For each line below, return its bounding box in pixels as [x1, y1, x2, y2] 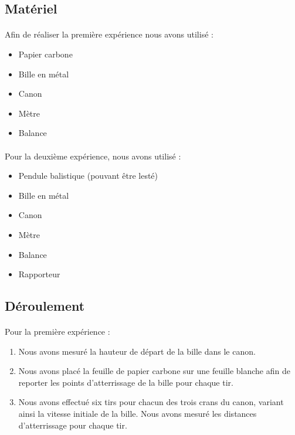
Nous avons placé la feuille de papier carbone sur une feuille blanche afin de [18, 365, 290, 377]
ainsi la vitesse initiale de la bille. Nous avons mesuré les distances [18, 407, 257, 420]
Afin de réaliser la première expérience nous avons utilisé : [5, 28, 213, 40]
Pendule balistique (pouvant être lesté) [18, 169, 158, 182]
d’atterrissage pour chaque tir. [18, 419, 127, 431]
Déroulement [5, 297, 85, 315]
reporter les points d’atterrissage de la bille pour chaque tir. [18, 376, 233, 388]
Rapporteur [18, 268, 60, 280]
